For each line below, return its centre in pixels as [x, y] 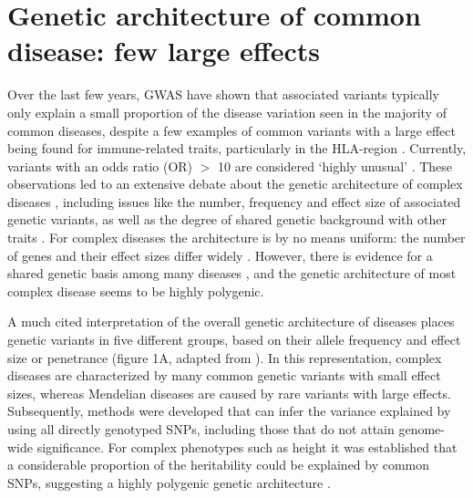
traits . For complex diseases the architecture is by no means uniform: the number [236, 238]
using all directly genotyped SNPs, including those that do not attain [201, 429]
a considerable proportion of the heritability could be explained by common [219, 465]
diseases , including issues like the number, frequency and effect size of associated [234, 201]
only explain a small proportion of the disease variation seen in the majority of [227, 112]
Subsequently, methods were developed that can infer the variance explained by [229, 411]
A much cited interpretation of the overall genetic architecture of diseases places [231, 322]
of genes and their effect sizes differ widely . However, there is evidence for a [220, 255]
